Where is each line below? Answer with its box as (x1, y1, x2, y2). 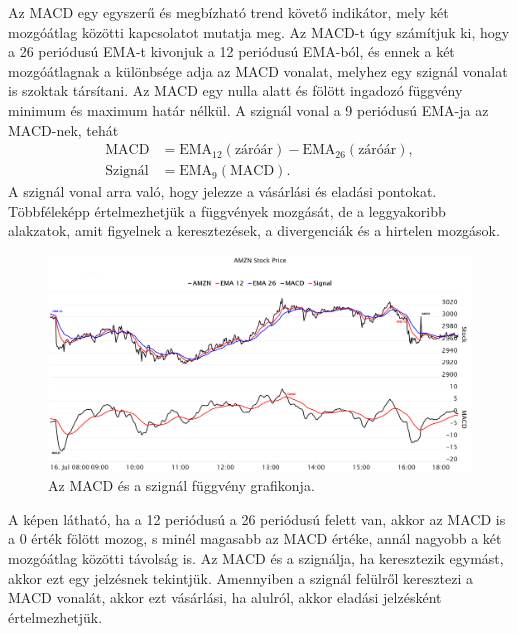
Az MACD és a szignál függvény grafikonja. (48, 475, 315, 496)
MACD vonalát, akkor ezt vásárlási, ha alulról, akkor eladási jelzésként (8, 587, 442, 608)
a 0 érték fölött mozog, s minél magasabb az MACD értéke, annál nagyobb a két (8, 528, 502, 549)
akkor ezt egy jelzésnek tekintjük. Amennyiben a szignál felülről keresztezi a (8, 567, 474, 588)
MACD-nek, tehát (8, 119, 119, 140)
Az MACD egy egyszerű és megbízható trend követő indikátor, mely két (8, 2, 449, 22)
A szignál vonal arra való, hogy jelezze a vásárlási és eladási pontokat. (8, 181, 437, 202)
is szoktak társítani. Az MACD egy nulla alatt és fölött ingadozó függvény (8, 80, 463, 101)
